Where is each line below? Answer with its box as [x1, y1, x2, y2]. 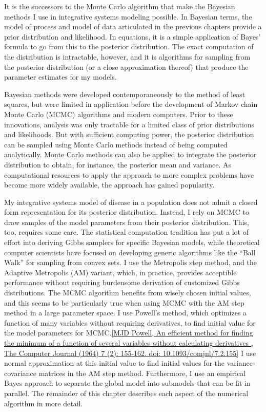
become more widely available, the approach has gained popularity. [4, 179, 215, 190]
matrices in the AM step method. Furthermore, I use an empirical [38, 367, 246, 378]
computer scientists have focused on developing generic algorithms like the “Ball [4, 247, 256, 257]
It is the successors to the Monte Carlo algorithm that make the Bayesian [4, 1, 235, 11]
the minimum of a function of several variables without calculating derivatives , [4, 338, 253, 348]
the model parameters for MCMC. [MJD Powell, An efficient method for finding [4, 327, 253, 338]
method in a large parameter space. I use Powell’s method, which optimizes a [4, 307, 247, 318]
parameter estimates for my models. [4, 71, 117, 82]
